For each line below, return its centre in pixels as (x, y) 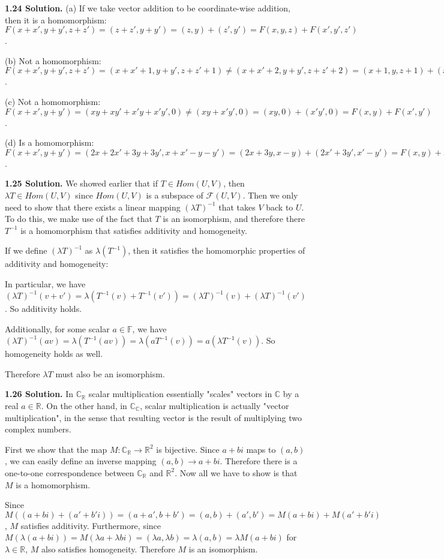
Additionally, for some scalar (57, 328)
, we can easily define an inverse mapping (81, 461)
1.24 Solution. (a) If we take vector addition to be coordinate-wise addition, (148, 8)
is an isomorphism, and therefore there (234, 219)
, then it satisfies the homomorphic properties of (217, 250)
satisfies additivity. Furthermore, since (91, 525)
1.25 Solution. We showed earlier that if (82, 183)
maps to (261, 449)
